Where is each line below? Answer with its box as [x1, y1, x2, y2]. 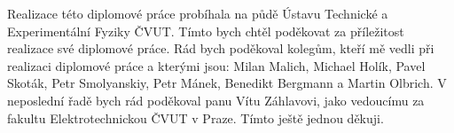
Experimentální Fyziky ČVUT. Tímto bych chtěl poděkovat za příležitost [7, 21, 404, 40]
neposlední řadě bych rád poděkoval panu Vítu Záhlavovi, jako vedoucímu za [7, 90, 425, 109]
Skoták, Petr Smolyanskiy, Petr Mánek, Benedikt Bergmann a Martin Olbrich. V [7, 74, 447, 92]
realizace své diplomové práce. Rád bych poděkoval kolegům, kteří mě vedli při [7, 39, 434, 58]
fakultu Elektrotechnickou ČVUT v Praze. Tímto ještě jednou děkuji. [7, 108, 384, 127]
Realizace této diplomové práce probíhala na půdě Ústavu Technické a [7, 4, 388, 22]
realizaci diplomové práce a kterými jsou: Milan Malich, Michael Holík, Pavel [7, 56, 426, 74]
